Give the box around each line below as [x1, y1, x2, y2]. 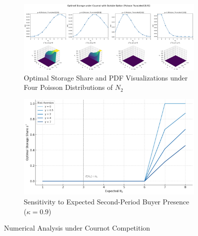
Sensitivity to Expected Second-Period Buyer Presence [24, 196, 189, 206]
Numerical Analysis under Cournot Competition [4, 223, 150, 233]
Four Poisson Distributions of [24, 82, 113, 92]
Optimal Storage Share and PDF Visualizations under [24, 72, 188, 82]
